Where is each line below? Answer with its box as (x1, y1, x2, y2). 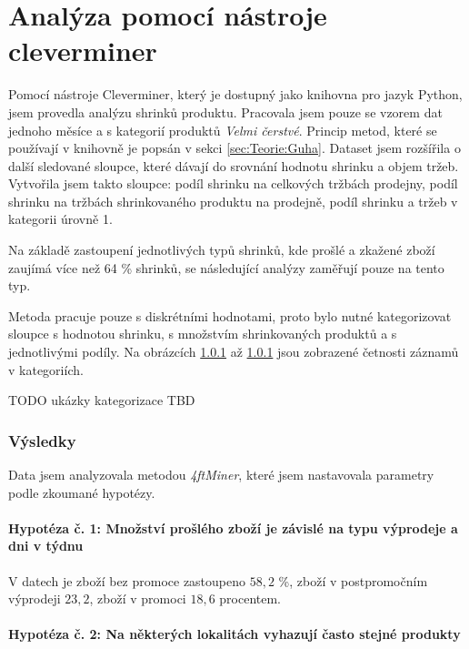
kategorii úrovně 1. (8, 209, 113, 228)
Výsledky (8, 429, 76, 451)
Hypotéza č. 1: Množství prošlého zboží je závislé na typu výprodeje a (8, 518, 458, 537)
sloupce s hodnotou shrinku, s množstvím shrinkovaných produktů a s (8, 324, 397, 343)
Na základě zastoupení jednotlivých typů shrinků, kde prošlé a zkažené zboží (8, 240, 435, 259)
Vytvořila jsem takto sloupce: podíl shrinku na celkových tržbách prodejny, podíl (8, 174, 458, 193)
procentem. (219, 589, 282, 608)
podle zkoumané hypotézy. (8, 482, 155, 502)
